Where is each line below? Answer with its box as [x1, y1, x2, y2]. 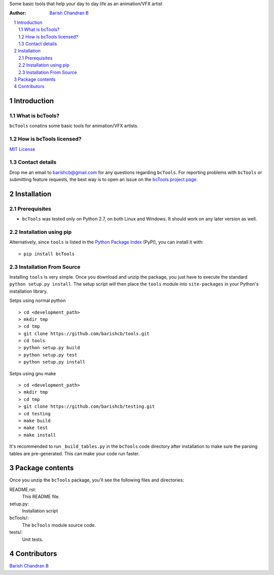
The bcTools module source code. [22, 522, 96, 528]
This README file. [22, 494, 60, 500]
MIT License [9, 146, 36, 152]
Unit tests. [22, 536, 44, 542]
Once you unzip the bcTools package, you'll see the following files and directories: [9, 477, 185, 483]
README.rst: [9, 486, 37, 493]
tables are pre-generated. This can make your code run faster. [9, 450, 140, 457]
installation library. [9, 288, 48, 294]
